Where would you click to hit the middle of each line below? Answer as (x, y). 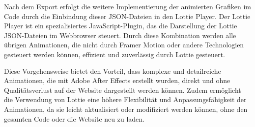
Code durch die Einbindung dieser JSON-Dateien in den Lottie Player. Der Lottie (127, 16)
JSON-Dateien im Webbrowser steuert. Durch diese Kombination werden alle (120, 35)
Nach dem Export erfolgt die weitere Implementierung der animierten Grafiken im (128, 6)
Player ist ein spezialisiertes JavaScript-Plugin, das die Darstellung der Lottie (121, 26)
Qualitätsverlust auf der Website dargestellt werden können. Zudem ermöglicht (123, 90)
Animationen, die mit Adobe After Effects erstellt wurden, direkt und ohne (117, 80)
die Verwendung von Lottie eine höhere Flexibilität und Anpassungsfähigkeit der (125, 99)
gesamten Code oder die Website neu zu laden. (74, 118)
